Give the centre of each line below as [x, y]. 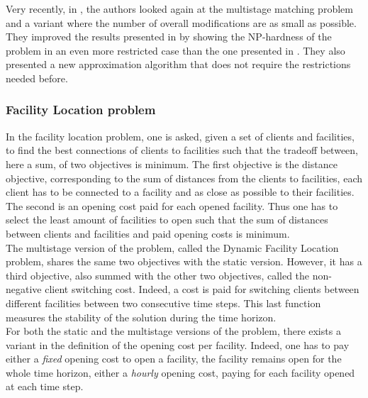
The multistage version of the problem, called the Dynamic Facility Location [172, 247]
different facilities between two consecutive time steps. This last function [163, 303]
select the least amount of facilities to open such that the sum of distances [167, 220]
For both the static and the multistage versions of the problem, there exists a [173, 331]
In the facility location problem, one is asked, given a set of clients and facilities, [180, 136]
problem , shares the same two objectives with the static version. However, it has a [184, 261]
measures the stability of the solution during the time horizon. [141, 317]
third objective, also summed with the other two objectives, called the [158, 275]
